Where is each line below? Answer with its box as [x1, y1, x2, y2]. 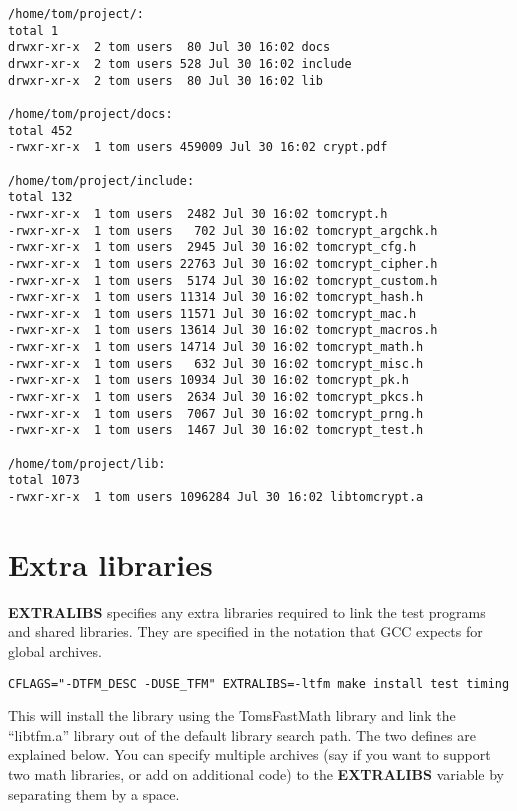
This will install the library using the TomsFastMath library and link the [8, 705, 456, 726]
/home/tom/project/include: [8, 173, 195, 188]
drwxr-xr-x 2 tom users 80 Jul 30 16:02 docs [8, 40, 331, 55]
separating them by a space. [8, 783, 180, 804]
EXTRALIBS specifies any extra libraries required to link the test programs [8, 601, 486, 622]
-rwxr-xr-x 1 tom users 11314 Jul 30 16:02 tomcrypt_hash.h [8, 290, 424, 305]
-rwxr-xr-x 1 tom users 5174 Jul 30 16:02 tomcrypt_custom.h [8, 273, 438, 288]
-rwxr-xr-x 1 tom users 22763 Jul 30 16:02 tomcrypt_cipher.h [8, 256, 438, 271]
